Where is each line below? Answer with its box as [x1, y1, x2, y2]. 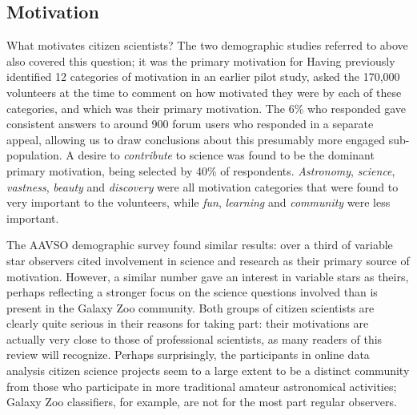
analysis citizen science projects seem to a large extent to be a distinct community [6, 362, 410, 379]
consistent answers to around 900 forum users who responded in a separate [6, 115, 374, 132]
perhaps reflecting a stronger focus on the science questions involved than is [6, 284, 378, 300]
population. [6, 147, 62, 163]
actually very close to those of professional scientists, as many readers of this [6, 330, 383, 347]
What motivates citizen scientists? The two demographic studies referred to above [6, 37, 408, 54]
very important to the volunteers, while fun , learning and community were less [6, 194, 391, 211]
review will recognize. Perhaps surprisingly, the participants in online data [6, 346, 370, 363]
